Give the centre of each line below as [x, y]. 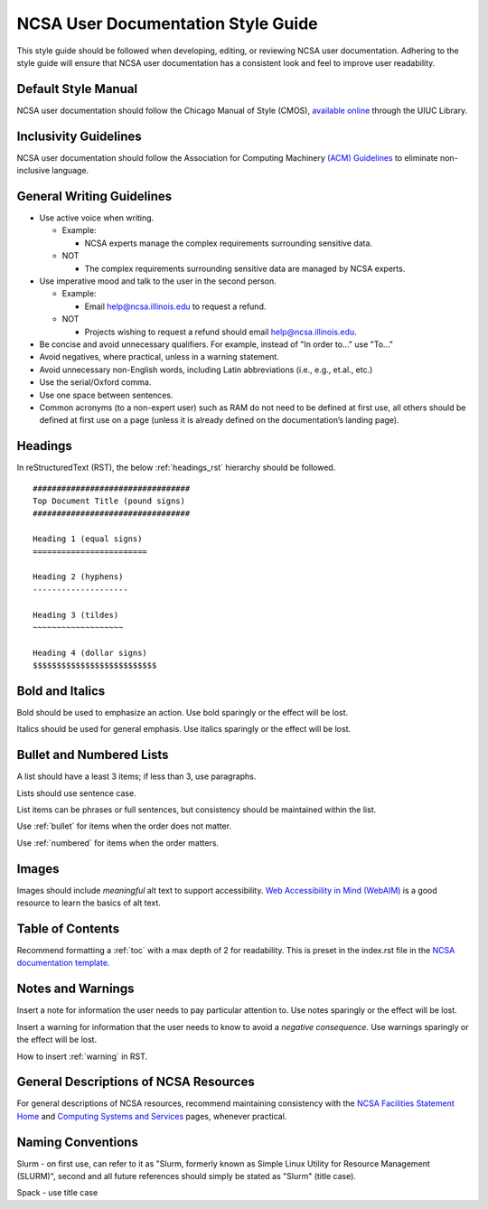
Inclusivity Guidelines [79, 136]
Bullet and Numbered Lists [93, 755]
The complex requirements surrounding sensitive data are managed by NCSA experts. [245, 268]
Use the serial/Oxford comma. [95, 382]
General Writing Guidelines [94, 196]
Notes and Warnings [75, 989]
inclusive [33, 171]
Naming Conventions [78, 1142]
